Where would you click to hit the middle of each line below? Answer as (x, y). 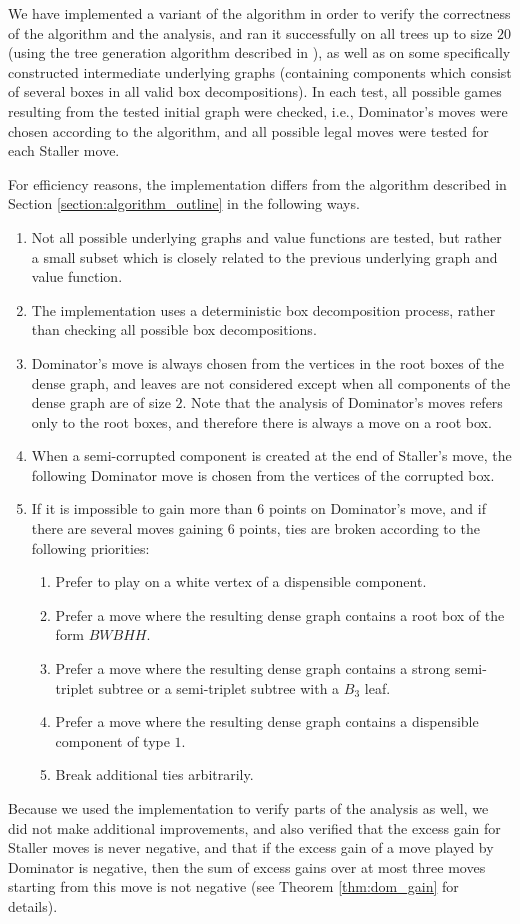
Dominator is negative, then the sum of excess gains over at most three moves (247, 866)
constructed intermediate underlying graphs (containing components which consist (260, 71)
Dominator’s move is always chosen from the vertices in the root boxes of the (267, 362)
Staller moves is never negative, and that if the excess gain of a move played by (251, 847)
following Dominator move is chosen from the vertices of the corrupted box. (263, 474)
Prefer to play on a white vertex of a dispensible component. (241, 581)
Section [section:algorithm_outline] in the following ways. (184, 203)
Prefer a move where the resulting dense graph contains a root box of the (280, 614)
